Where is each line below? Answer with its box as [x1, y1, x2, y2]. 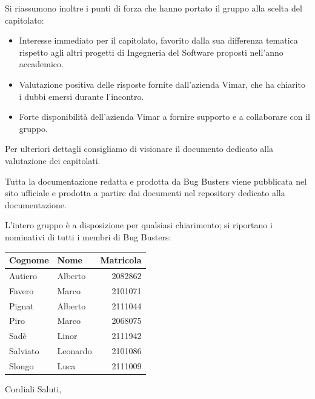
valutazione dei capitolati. [5, 154, 101, 167]
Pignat [9, 299, 34, 312]
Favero [9, 284, 34, 297]
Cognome [9, 254, 49, 266]
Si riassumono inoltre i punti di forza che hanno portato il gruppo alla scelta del [5, 2, 302, 14]
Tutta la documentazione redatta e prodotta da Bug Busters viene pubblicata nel [5, 174, 307, 187]
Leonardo [57, 345, 92, 357]
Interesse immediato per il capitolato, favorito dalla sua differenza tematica [19, 34, 298, 47]
